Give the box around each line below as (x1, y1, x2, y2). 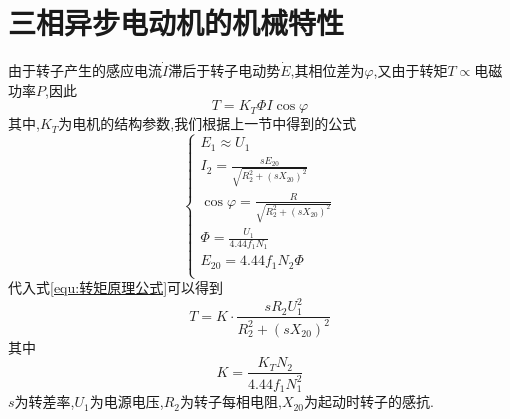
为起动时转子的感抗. (304, 391, 434, 412)
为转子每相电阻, (179, 391, 282, 412)
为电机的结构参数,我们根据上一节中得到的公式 (58, 113, 357, 134)
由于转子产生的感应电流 (8, 60, 162, 81)
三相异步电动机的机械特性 (8, 2, 345, 43)
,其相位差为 (290, 60, 365, 81)
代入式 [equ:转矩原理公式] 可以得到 (8, 277, 224, 298)
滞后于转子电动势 (168, 60, 281, 81)
